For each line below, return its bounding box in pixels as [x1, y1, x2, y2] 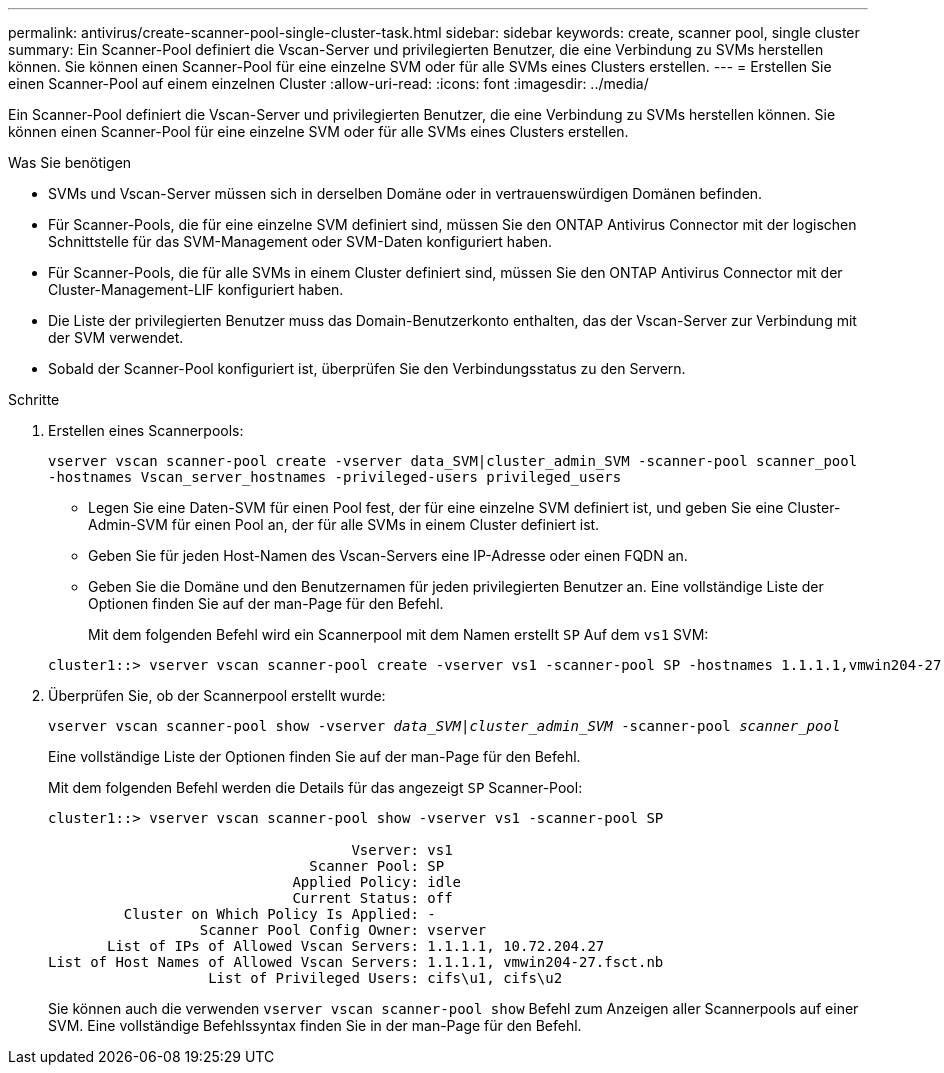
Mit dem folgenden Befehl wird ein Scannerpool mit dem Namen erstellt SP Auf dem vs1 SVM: [88, 626, 709, 643]
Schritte [8, 391, 60, 408]
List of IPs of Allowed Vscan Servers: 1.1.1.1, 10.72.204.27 [107, 938, 605, 954]
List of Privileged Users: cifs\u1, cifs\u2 [208, 970, 563, 986]
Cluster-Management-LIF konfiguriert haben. [48, 281, 344, 298]
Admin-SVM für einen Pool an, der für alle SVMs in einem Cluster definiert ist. [88, 516, 600, 533]
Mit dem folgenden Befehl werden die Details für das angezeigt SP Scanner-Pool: [48, 779, 583, 796]
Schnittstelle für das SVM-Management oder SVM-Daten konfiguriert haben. [48, 233, 553, 250]
